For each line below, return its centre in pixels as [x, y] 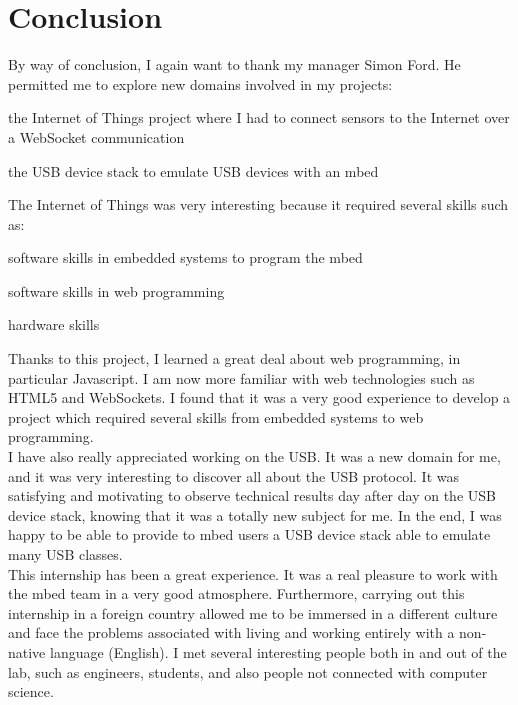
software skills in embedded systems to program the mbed [185, 257]
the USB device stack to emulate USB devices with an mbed [193, 170]
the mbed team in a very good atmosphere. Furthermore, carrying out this [236, 593]
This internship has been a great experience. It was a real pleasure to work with [253, 573]
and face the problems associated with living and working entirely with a [231, 632]
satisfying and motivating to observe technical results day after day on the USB [252, 495]
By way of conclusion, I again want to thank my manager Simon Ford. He [234, 64]
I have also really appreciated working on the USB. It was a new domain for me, [254, 456]
